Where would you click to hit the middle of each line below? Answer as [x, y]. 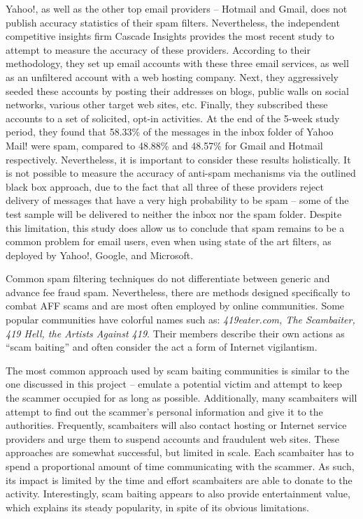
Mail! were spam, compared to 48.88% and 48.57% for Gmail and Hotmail [164, 145]
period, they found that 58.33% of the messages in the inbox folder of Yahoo [170, 132]
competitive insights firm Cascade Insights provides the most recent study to [170, 36]
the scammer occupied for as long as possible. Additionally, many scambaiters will [181, 398]
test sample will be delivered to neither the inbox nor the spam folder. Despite [174, 213]
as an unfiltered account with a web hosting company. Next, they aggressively [172, 76]
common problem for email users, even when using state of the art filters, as [169, 241]
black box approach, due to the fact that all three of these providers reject [165, 186]
